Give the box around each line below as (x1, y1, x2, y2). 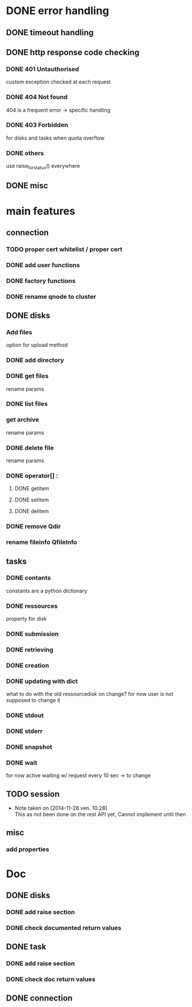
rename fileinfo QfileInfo (6, 538, 78, 547)
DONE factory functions (6, 277, 76, 285)
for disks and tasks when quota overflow (6, 134, 105, 142)
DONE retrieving (6, 646, 54, 654)
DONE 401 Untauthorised (6, 65, 79, 73)
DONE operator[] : (6, 471, 58, 480)
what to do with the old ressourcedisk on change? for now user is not (6, 691, 174, 698)
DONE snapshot (6, 743, 53, 751)
